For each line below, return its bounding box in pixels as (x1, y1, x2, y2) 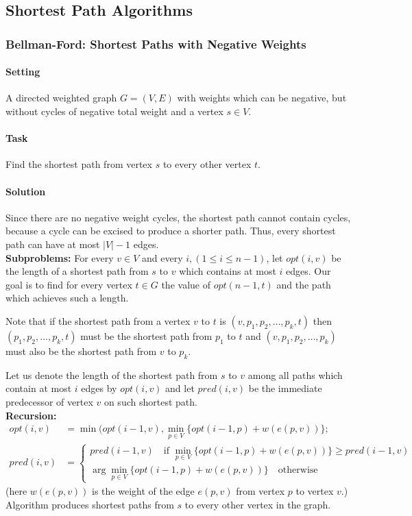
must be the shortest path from (80, 328, 213, 343)
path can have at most (5, 236, 100, 251)
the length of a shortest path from (5, 264, 149, 278)
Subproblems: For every (5, 250, 114, 265)
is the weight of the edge (92, 484, 195, 498)
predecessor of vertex (5, 394, 93, 408)
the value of (161, 277, 210, 291)
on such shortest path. (104, 394, 197, 408)
